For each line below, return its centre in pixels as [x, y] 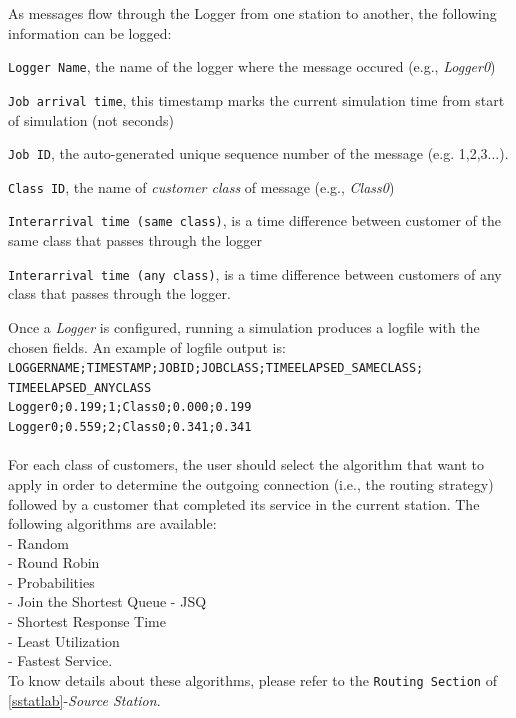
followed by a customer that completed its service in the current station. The [244, 503]
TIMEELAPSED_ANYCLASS [80, 387]
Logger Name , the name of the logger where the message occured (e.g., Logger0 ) [252, 66]
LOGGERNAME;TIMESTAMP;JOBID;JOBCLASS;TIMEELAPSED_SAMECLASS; [216, 368]
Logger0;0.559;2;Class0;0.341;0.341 [130, 427]
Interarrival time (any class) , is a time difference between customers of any [255, 273]
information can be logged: [90, 32]
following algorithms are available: [112, 523]
